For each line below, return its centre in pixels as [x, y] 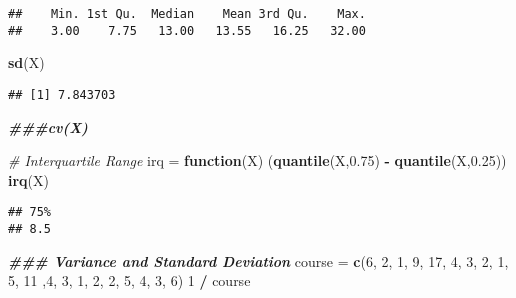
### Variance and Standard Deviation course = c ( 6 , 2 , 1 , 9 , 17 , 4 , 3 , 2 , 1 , [258, 260]
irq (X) [29, 179]
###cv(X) [48, 126]
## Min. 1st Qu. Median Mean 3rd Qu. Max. [187, 14]
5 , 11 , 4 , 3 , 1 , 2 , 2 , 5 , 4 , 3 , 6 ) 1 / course [129, 280]
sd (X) [26, 62]
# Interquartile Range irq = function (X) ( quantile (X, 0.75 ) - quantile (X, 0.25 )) [257, 160]
